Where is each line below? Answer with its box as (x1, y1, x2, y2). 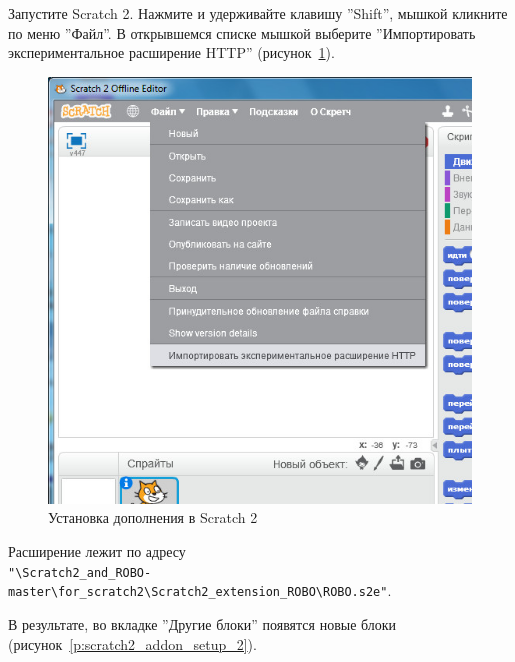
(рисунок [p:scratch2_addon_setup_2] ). (8, 633, 257, 654)
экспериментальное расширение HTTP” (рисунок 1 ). (8, 42, 335, 63)
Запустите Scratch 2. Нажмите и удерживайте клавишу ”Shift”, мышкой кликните (8, 3, 508, 23)
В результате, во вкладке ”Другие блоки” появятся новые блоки (8, 613, 397, 634)
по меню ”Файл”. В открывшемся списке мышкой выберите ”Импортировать (8, 22, 476, 43)
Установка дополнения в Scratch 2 (48, 507, 258, 528)
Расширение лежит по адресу (8, 541, 186, 562)
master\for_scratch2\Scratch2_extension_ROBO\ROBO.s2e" (8, 585, 388, 600)
